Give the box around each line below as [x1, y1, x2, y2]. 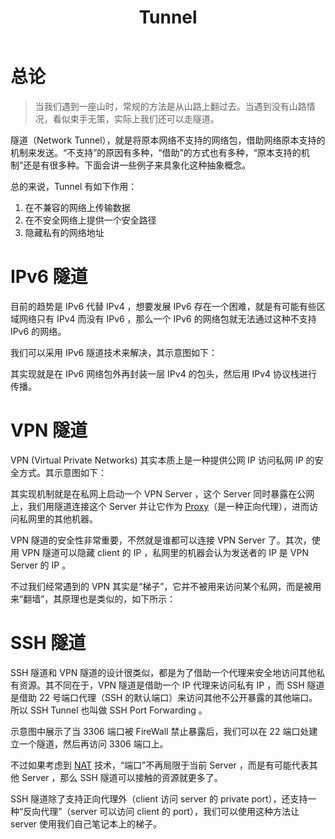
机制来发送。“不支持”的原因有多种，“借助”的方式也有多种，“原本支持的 [10, 146, 302, 158]
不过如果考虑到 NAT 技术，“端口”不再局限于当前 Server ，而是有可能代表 [10, 759, 310, 771]
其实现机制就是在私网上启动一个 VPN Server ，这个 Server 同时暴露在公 [10, 487, 307, 500]
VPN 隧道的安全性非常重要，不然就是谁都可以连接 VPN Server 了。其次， [10, 534, 312, 546]
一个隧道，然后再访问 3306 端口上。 [18, 737, 169, 750]
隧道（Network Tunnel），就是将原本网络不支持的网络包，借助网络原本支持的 [10, 134, 326, 146]
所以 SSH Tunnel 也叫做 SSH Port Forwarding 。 [10, 704, 208, 716]
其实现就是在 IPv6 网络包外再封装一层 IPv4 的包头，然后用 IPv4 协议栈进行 [10, 367, 318, 380]
